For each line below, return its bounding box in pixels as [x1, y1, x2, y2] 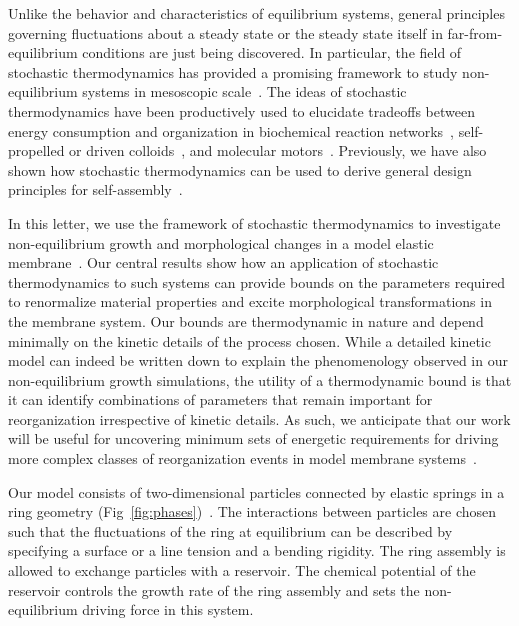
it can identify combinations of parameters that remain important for [8, 389, 433, 410]
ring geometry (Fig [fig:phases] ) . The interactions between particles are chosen [8, 501, 497, 522]
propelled [8, 140, 65, 161]
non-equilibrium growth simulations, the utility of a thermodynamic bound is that [8, 369, 512, 390]
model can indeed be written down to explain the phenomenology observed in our [8, 350, 508, 371]
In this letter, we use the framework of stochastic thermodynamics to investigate [8, 212, 501, 233]
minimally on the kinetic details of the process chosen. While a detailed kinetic [8, 330, 491, 351]
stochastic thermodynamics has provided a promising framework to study [8, 61, 458, 82]
